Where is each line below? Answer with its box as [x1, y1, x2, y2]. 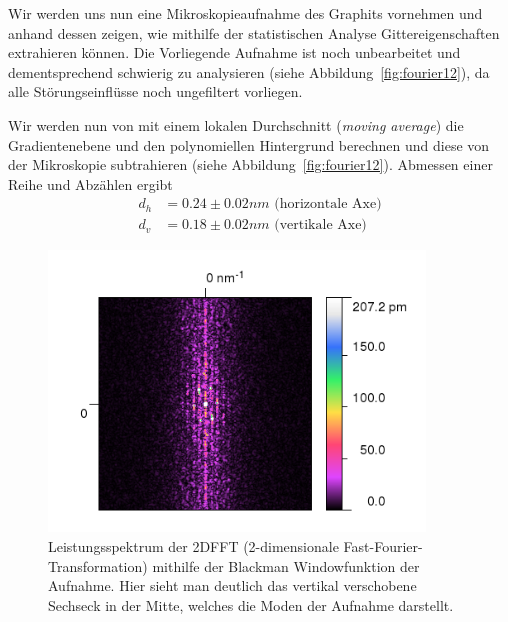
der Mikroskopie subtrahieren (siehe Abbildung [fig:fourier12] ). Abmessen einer [8, 154, 493, 175]
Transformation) [48, 555, 148, 576]
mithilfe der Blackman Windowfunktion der [152, 555, 420, 576]
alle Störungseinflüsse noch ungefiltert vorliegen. [8, 81, 303, 102]
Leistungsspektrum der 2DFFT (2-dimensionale [48, 536, 339, 556]
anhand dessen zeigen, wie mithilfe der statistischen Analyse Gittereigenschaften [8, 22, 500, 43]
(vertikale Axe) [274, 218, 367, 233]
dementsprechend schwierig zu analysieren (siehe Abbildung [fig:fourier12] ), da [8, 61, 490, 82]
